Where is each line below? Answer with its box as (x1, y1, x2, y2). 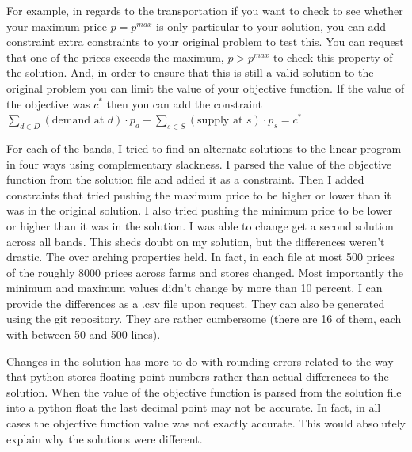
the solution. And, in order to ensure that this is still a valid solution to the (6, 64, 374, 81)
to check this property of (273, 48, 393, 65)
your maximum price (6, 17, 107, 34)
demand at (51, 115, 105, 127)
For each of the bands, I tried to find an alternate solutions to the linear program (6, 139, 402, 156)
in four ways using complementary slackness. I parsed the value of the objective (6, 155, 392, 172)
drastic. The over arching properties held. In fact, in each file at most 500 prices (6, 249, 395, 265)
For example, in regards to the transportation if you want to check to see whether (6, 2, 403, 18)
